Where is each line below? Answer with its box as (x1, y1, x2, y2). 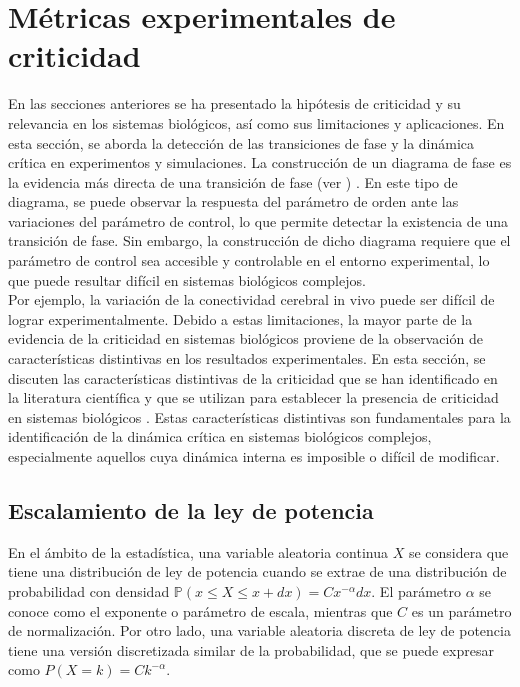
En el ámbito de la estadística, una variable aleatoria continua (8, 541, 388, 562)
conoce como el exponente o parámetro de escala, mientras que (8, 600, 393, 621)
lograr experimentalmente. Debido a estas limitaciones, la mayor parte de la (8, 308, 473, 329)
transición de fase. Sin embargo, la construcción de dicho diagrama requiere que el (8, 230, 511, 251)
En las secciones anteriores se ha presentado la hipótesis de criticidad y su (8, 93, 461, 114)
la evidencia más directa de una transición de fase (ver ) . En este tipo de (8, 171, 458, 192)
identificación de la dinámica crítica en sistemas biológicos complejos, (8, 426, 432, 447)
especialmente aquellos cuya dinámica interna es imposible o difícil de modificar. (8, 446, 500, 466)
